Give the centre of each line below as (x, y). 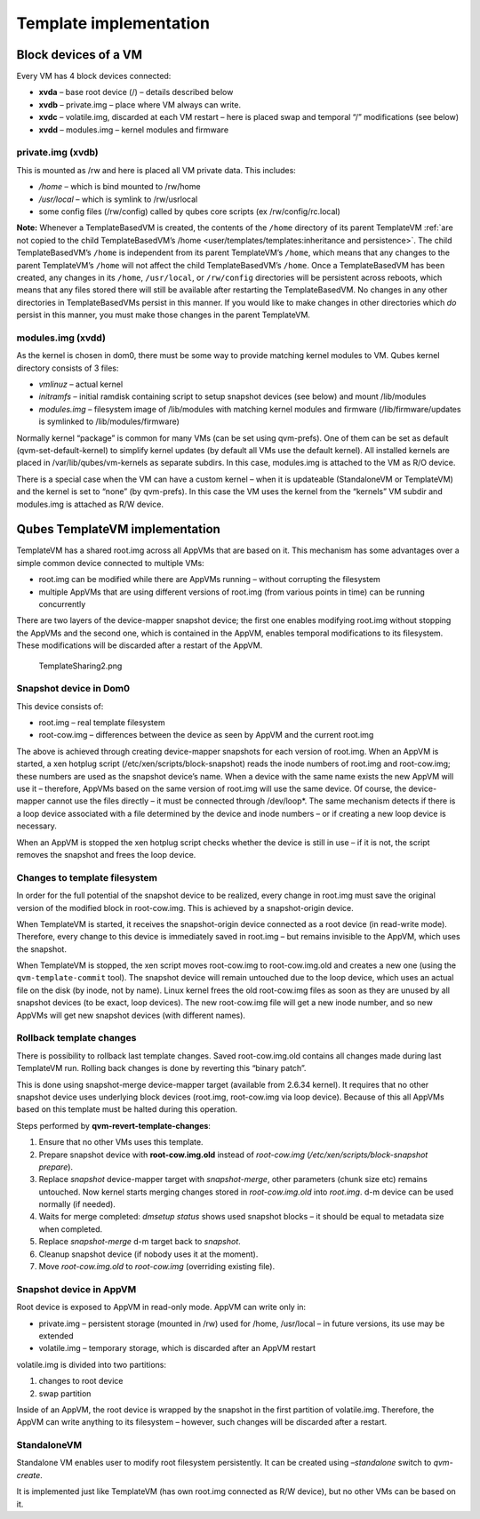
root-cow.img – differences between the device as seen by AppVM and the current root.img (206, 735)
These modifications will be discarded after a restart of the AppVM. (140, 645)
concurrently (62, 604)
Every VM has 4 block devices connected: (94, 76)
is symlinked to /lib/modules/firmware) (109, 421)
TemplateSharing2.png (80, 666)
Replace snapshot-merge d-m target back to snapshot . (140, 1242)
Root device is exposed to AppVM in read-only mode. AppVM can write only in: (161, 1307)
